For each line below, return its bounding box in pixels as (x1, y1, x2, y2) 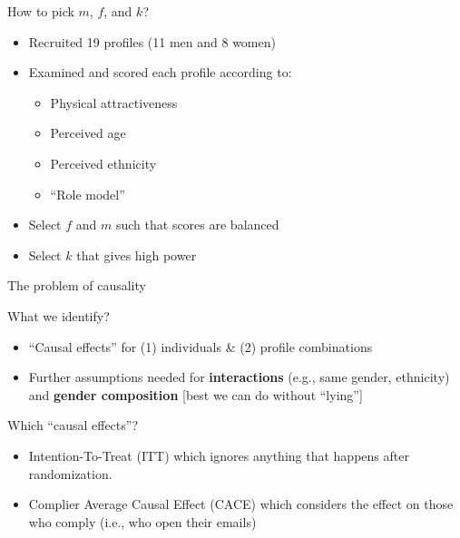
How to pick (7, 2, 74, 20)
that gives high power (76, 245, 197, 264)
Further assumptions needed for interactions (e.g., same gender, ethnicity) (28, 367, 450, 386)
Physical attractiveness (50, 93, 178, 112)
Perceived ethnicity (50, 153, 157, 172)
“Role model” (50, 184, 125, 203)
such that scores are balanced (115, 215, 279, 234)
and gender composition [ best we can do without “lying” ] (28, 385, 363, 404)
